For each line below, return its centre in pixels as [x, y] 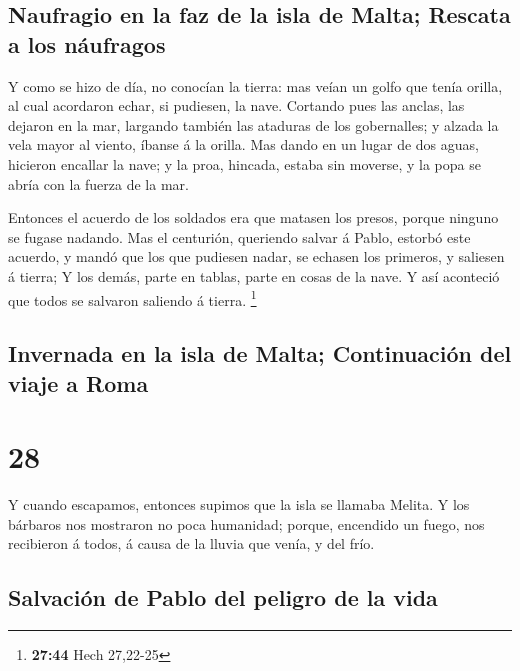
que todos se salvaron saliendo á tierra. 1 [132, 298]
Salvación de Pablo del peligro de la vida [223, 597]
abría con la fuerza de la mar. [98, 183]
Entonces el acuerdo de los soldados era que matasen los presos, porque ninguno [253, 217]
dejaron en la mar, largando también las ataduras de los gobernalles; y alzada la [253, 124]
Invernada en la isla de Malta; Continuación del [260, 353]
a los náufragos [87, 43]
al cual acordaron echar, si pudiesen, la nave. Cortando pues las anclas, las [236, 105]
